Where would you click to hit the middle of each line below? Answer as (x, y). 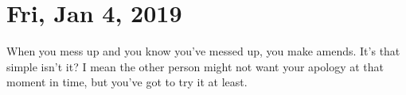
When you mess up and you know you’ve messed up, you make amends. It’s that (203, 51)
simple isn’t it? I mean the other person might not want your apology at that (195, 66)
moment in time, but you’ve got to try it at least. (127, 82)
